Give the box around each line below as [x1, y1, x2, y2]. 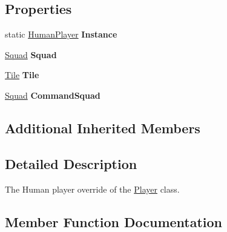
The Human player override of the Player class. [5, 182, 180, 195]
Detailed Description [5, 154, 137, 173]
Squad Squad [5, 48, 57, 61]
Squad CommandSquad [5, 88, 100, 101]
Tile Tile [5, 68, 39, 81]
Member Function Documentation [5, 212, 223, 231]
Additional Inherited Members [5, 118, 200, 137]
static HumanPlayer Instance [5, 28, 117, 41]
